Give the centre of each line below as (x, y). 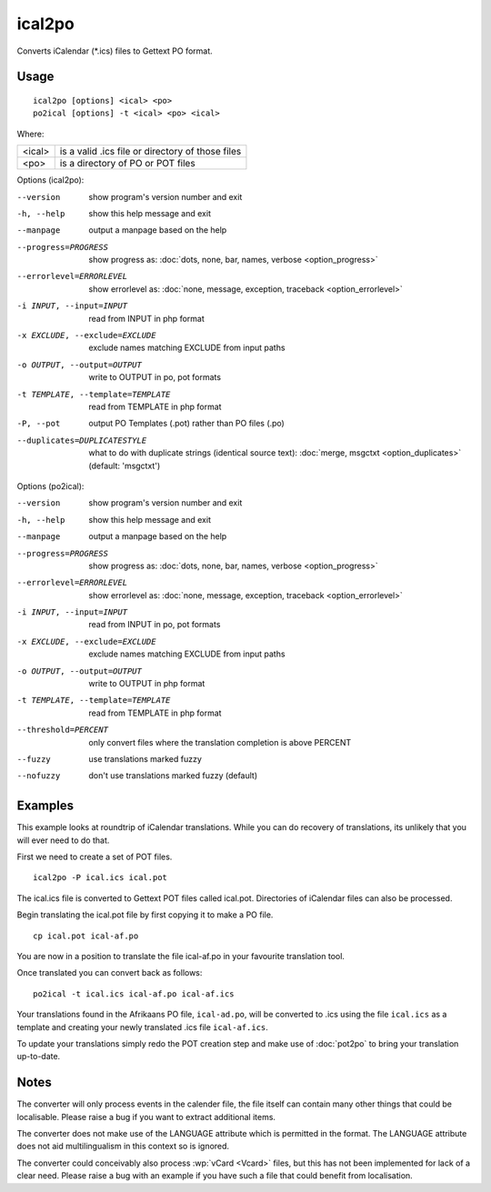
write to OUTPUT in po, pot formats (155, 377)
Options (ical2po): (50, 180)
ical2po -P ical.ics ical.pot (100, 878)
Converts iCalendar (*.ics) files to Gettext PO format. (115, 51)
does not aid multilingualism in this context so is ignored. (123, 1147)
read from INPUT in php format (146, 318)
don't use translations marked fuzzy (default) (173, 776)
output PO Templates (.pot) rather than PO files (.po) (187, 424)
